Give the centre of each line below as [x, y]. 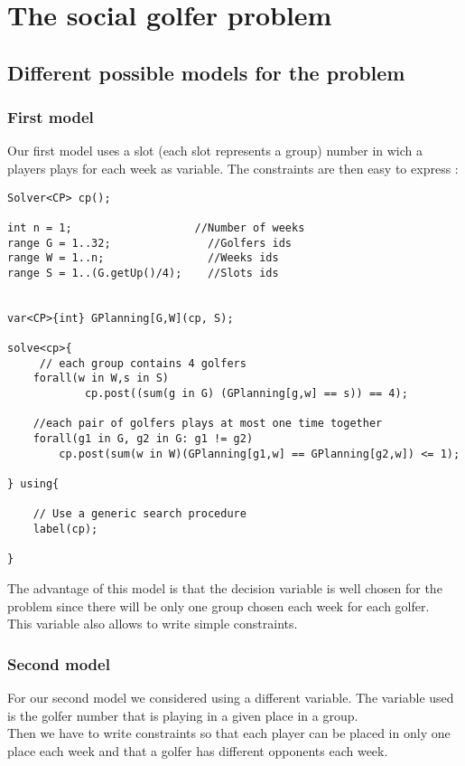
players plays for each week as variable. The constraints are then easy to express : [233, 168]
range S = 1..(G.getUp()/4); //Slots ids [143, 273]
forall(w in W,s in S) [101, 378]
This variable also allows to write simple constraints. [153, 624]
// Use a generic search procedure [139, 514]
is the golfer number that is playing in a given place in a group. [183, 715]
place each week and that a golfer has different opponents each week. [198, 750]
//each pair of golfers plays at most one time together [208, 424]
